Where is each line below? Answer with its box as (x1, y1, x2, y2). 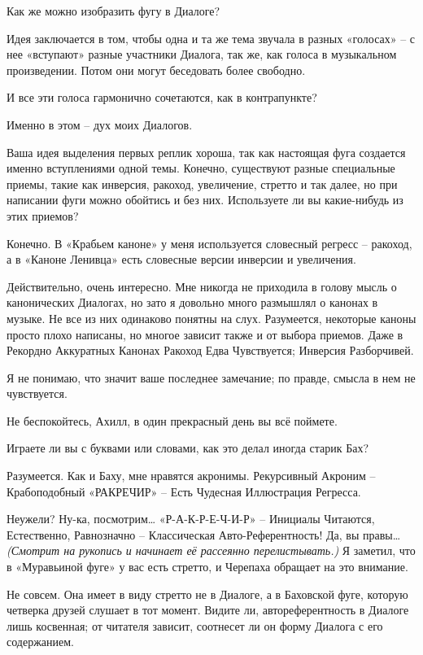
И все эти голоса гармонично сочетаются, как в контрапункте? (7, 89, 317, 106)
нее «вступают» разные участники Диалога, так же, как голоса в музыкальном (7, 46, 397, 63)
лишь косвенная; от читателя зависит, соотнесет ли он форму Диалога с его (7, 617, 383, 634)
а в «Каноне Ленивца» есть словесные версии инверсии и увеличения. (7, 251, 356, 268)
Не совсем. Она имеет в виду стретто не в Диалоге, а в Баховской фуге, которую (7, 585, 408, 602)
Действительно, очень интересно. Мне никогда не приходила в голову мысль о (7, 277, 397, 295)
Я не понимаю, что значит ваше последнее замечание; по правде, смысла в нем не (7, 369, 416, 386)
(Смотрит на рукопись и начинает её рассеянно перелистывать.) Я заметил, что (7, 542, 416, 559)
